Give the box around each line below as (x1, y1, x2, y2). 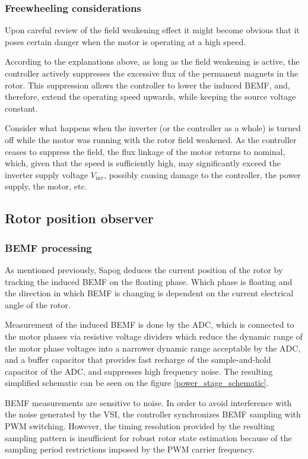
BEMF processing (5, 240, 92, 255)
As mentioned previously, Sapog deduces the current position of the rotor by (5, 263, 283, 276)
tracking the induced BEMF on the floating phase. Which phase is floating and (5, 275, 293, 287)
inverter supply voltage (5, 168, 88, 181)
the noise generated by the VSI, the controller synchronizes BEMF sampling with (5, 408, 301, 420)
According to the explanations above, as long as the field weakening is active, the (5, 55, 300, 68)
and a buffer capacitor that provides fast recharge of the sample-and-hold (5, 353, 271, 366)
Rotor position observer (5, 209, 154, 227)
